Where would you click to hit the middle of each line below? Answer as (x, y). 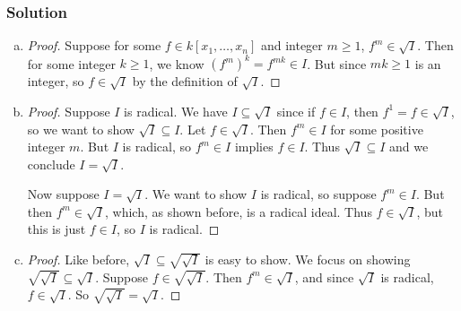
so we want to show (81, 129)
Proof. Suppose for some (94, 45)
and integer (291, 45)
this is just (57, 229)
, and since (324, 276)
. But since (337, 63)
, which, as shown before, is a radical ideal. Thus (239, 211)
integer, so (56, 81)
